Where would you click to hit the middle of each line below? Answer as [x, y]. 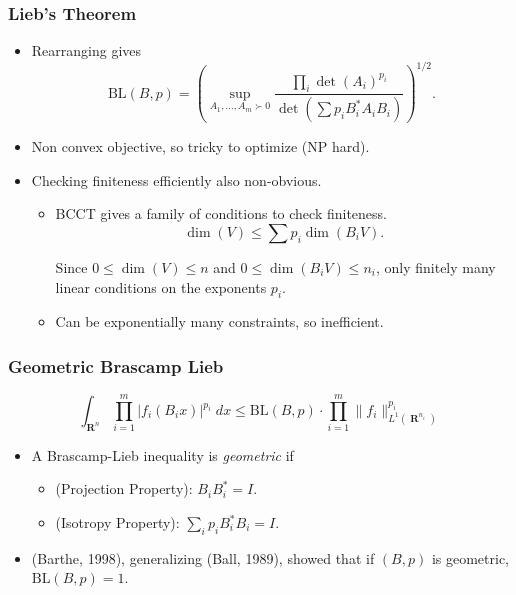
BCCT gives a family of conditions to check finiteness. [221, 213]
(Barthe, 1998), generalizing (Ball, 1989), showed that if [203, 557]
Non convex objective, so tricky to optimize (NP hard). [200, 146]
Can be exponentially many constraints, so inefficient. [219, 321]
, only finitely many [435, 267]
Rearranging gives [86, 50]
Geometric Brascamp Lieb [116, 365]
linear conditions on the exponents [161, 286]
